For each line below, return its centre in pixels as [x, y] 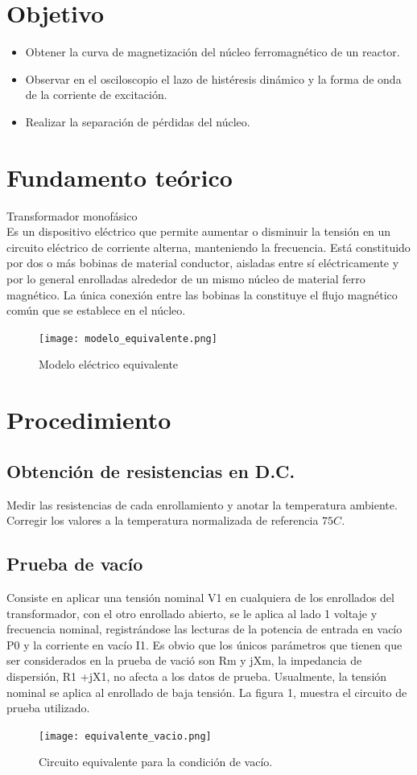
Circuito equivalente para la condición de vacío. [156, 762]
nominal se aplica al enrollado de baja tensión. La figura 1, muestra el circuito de [207, 692]
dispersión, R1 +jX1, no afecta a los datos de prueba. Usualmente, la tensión [197, 676]
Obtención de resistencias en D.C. [151, 470]
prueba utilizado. [48, 708]
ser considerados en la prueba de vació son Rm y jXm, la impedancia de [184, 660]
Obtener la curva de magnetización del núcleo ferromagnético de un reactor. [213, 52]
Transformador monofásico [72, 215]
